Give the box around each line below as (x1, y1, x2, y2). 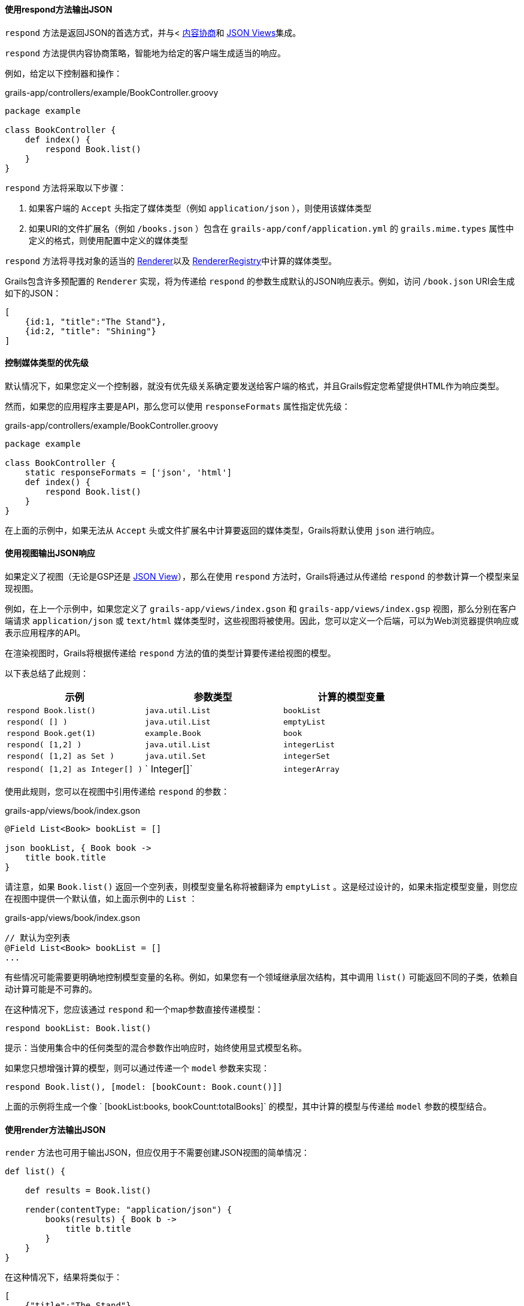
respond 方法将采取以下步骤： (5, 182, 126, 193)
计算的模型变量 (317, 691, 385, 704)
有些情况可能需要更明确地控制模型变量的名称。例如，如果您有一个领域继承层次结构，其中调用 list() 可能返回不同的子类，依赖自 (5, 972, 518, 983)
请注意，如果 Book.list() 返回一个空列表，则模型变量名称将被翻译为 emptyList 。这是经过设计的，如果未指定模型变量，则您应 (5, 881, 518, 892)
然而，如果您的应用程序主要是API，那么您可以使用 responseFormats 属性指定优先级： (5, 401, 350, 411)
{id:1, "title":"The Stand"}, (25, 316, 166, 326)
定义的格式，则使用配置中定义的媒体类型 (29, 235, 188, 246)
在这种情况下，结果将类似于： (5, 1272, 122, 1283)
